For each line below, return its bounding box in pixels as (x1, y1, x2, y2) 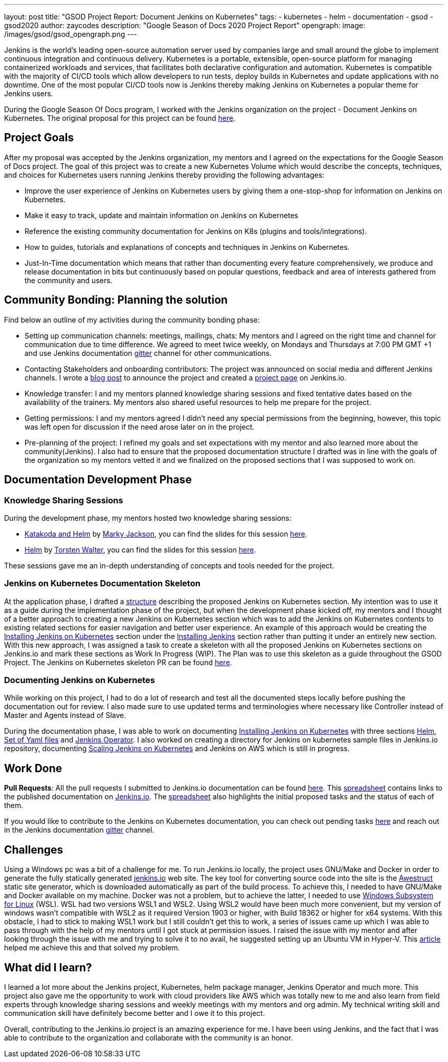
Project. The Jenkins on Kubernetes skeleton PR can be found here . (4, 657, 232, 667)
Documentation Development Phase (4, 473, 192, 486)
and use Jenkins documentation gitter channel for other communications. (25, 348, 272, 357)
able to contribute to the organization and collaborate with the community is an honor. (4, 1033, 293, 1042)
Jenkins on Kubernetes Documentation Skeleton (4, 578, 200, 589)
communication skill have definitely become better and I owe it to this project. (4, 1008, 265, 1017)
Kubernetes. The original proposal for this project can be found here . (4, 114, 236, 122)
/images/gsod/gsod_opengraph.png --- (4, 30, 137, 38)
